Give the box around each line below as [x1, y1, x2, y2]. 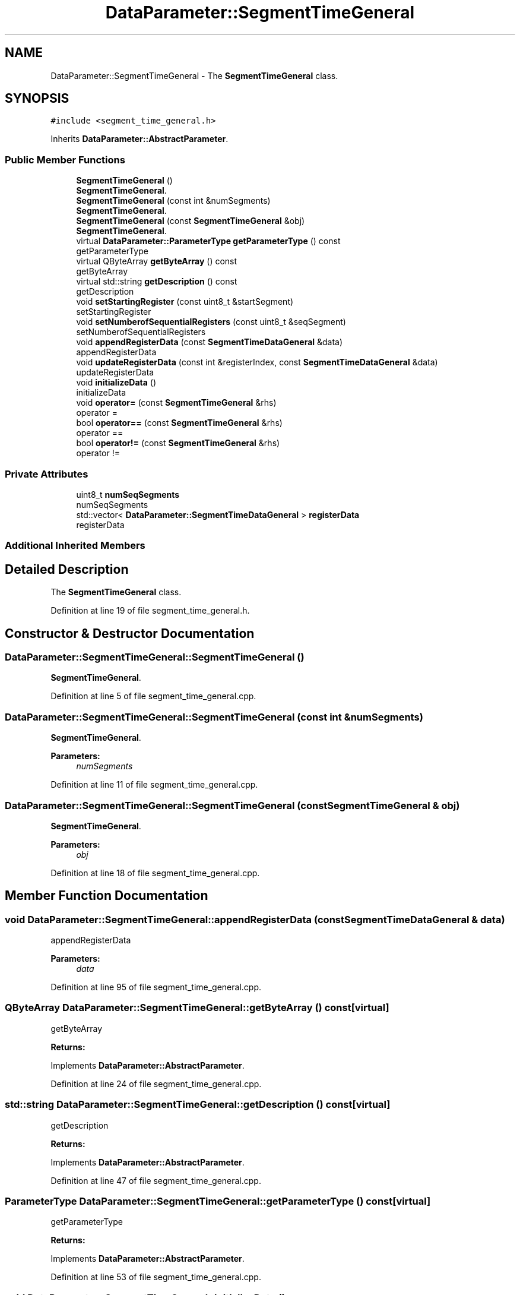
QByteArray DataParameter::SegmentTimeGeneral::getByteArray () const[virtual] [5, 1002, 389, 1014]
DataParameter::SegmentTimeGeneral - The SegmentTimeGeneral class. [50, 70, 338, 81]
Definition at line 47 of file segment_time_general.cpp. [50, 1175, 261, 1186]
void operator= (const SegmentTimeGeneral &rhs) [76, 397, 277, 408]
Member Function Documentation [5, 888, 208, 904]
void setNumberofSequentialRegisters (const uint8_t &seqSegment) [76, 317, 346, 327]
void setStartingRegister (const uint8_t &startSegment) [76, 296, 294, 307]
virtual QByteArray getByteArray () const [76, 256, 237, 267]
